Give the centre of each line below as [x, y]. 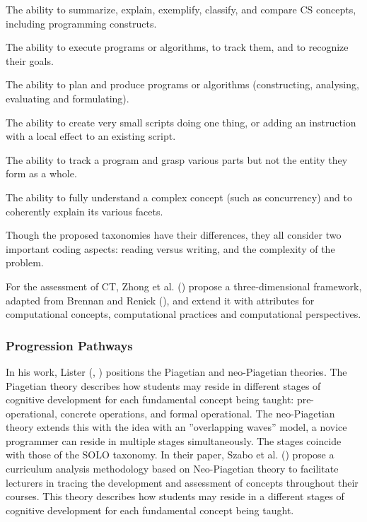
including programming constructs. [81, 23]
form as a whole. [41, 173]
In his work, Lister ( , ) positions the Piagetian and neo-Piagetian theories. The [176, 371]
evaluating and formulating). [68, 98]
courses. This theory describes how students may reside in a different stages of [175, 496]
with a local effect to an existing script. [91, 136]
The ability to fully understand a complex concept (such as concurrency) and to [179, 197]
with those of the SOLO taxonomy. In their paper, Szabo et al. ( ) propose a [170, 455]
